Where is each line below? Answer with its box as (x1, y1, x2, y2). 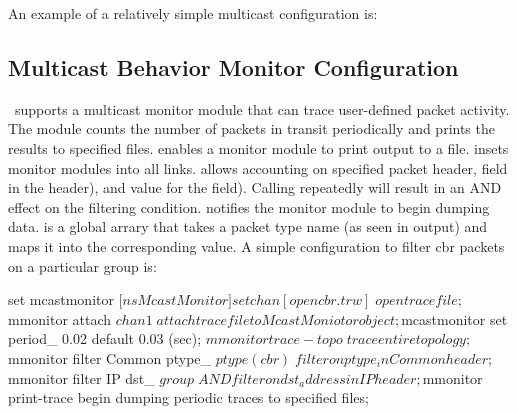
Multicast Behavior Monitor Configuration (8, 51, 459, 82)
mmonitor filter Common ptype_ (8, 347, 212, 368)
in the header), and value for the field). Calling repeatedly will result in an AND (8, 177, 502, 198)
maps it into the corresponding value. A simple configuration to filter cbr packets (8, 235, 505, 256)
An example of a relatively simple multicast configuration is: (8, 3, 378, 23)
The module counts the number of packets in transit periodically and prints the (8, 118, 495, 139)
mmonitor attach (8, 308, 112, 329)
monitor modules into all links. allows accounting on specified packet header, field (8, 157, 508, 178)
